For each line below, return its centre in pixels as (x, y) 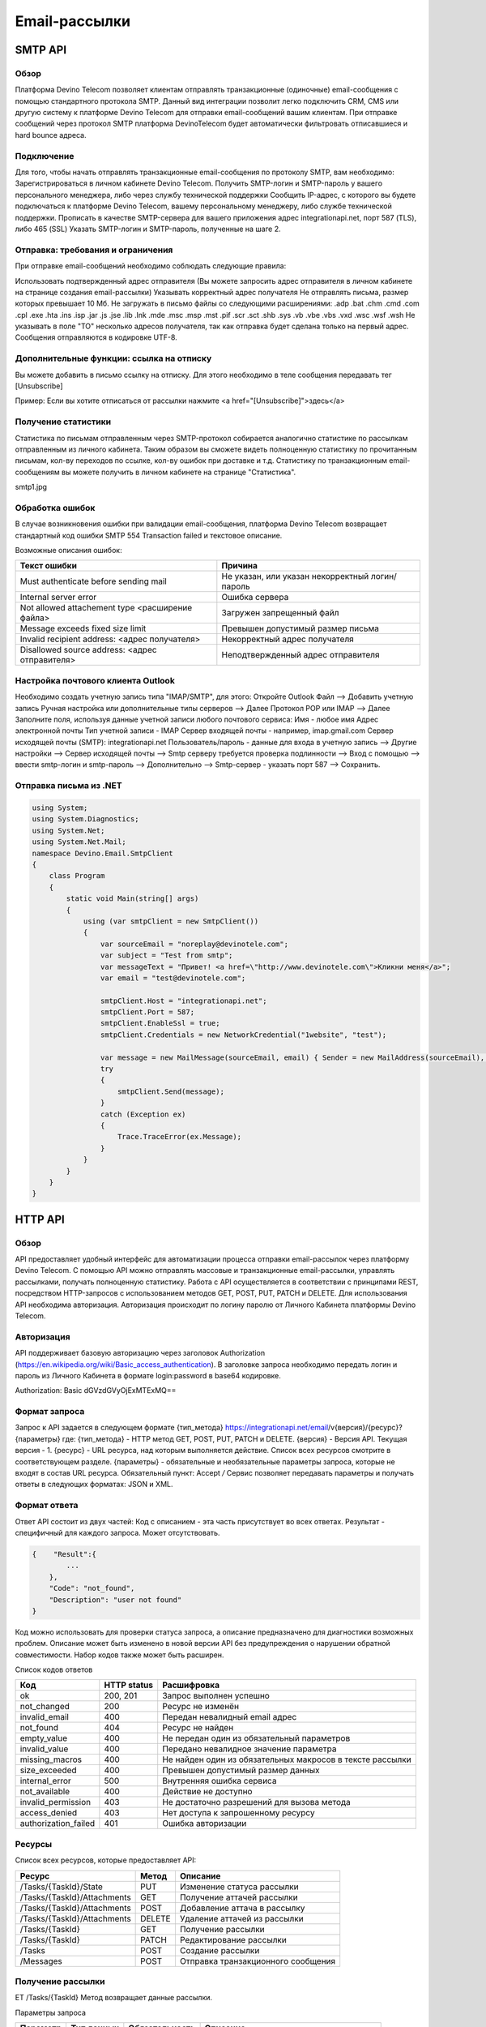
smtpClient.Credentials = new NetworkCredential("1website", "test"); (243, 1035)
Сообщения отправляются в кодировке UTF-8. (96, 337)
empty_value (44, 1738)
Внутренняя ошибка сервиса (220, 1781)
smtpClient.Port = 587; (147, 1012)
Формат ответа (47, 1506)
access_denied (49, 1813)
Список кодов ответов (54, 1669)
